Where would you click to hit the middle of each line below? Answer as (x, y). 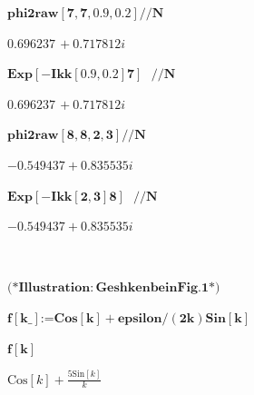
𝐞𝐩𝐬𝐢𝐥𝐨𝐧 (140, 318)
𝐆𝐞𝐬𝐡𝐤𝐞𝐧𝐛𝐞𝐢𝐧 (137, 288)
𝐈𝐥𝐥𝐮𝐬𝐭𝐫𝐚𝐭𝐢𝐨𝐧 (54, 288)
